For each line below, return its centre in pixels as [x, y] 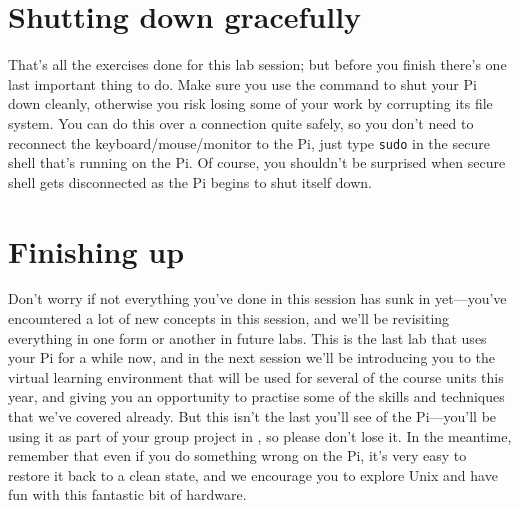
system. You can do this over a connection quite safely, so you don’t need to [241, 122]
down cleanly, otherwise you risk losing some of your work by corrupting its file [250, 103]
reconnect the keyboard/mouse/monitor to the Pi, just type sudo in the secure [249, 142]
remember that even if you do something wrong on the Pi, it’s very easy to [237, 455]
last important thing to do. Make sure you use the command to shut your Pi [242, 83]
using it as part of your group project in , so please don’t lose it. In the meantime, [260, 435]
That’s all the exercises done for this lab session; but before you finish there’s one [257, 64]
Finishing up [96, 250]
